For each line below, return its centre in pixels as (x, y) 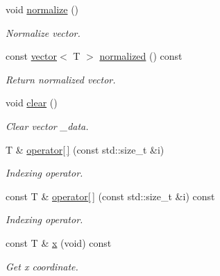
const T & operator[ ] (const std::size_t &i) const (110, 196)
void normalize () (42, 9)
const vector (31, 56)
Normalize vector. (43, 32)
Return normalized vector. (61, 79)
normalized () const (141, 56)
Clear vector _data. (47, 125)
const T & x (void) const (59, 242)
